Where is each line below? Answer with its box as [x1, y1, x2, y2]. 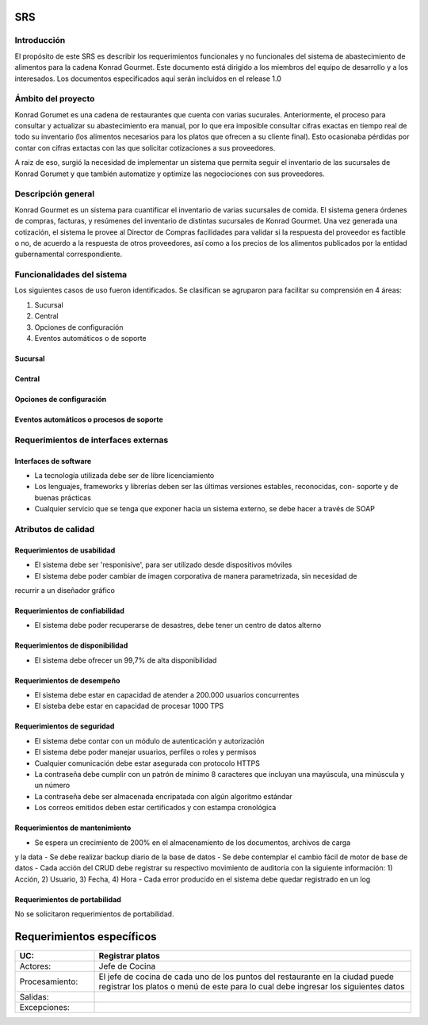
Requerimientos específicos [14, 930, 158, 943]
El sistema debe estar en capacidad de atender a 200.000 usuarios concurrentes [34, 690, 300, 700]
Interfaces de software [14, 456, 92, 465]
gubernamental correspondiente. [14, 250, 123, 259]
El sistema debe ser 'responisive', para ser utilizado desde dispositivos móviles [34, 560, 292, 570]
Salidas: [19, 992, 49, 1003]
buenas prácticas [34, 492, 91, 503]
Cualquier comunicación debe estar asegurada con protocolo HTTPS [34, 758, 261, 768]
